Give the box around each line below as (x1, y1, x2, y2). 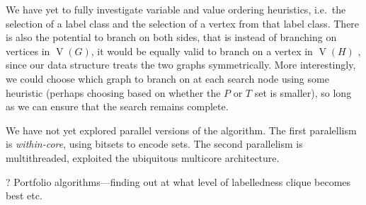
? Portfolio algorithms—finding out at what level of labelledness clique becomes (6, 174, 351, 189)
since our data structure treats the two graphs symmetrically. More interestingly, (6, 57, 356, 72)
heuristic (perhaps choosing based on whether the (6, 85, 221, 100)
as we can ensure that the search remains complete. (6, 99, 229, 114)
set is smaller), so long (254, 85, 352, 100)
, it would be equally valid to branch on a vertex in (91, 43, 313, 58)
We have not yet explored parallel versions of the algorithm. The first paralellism (6, 122, 357, 137)
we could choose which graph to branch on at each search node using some (6, 71, 329, 86)
